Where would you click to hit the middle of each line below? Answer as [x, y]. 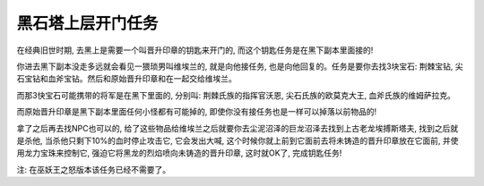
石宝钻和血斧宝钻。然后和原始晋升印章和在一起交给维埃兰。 [126, 79]
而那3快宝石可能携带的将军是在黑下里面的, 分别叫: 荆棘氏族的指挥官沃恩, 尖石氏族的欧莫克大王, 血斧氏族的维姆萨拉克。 [236, 95]
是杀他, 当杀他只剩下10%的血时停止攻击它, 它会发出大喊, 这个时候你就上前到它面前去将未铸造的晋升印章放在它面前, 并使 [238, 140]
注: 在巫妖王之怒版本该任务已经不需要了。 [93, 169]
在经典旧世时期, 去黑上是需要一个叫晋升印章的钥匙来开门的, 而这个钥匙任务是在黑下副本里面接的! [195, 50]
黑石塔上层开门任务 [87, 23]
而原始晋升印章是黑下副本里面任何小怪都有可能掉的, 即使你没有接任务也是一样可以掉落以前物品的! [196, 112]
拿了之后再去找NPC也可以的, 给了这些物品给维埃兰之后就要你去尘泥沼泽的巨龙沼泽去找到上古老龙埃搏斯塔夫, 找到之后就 [238, 128]
